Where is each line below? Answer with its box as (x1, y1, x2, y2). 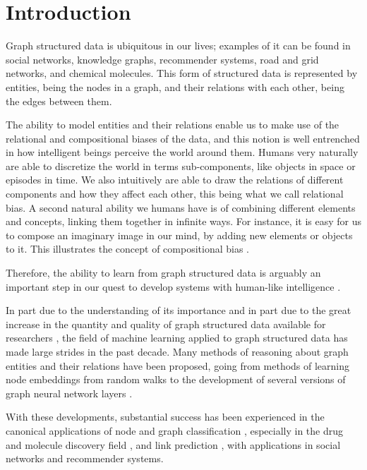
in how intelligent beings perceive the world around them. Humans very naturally (6, 145, 359, 159)
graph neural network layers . (6, 385, 133, 400)
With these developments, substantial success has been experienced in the (6, 409, 325, 424)
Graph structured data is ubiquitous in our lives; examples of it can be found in (6, 38, 351, 53)
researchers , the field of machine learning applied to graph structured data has (6, 330, 348, 345)
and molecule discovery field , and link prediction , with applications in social (6, 437, 341, 452)
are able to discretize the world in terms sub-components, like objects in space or (6, 158, 356, 173)
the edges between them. (6, 93, 112, 108)
